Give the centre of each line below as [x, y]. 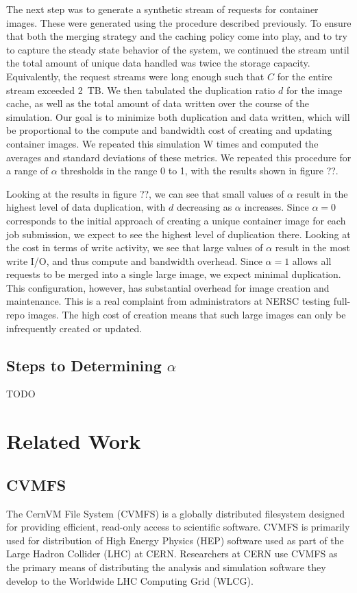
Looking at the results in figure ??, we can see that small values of [145, 193]
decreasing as [204, 207]
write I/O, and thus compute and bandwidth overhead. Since [134, 260]
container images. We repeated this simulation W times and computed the [162, 143]
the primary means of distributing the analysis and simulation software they [166, 567]
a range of [27, 171]
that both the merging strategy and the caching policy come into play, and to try [177, 36]
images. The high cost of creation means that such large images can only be [187, 315]
